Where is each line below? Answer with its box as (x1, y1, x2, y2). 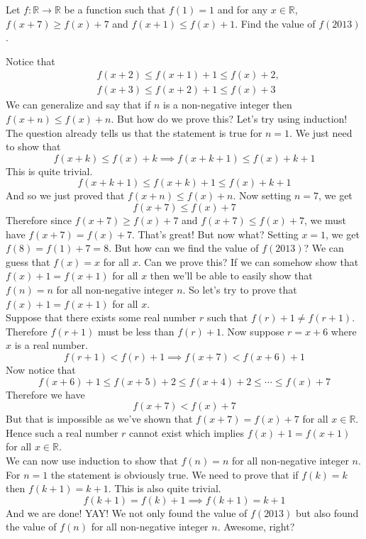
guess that (6, 254, 50, 269)
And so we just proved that (6, 188, 125, 203)
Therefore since (6, 213, 72, 227)
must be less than (97, 323, 174, 338)
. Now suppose (221, 323, 284, 338)
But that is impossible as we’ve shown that (6, 411, 193, 426)
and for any (217, 2, 268, 16)
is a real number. (14, 338, 88, 352)
